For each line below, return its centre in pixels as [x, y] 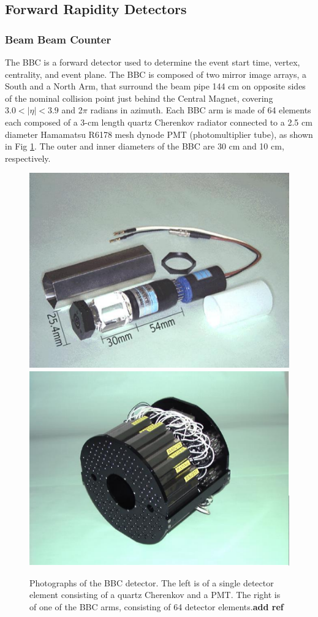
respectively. [28, 158]
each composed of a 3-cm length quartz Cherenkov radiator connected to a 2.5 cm [159, 122]
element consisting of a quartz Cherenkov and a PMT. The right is [155, 595]
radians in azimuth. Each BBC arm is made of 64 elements [201, 110]
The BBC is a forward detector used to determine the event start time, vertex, [153, 62]
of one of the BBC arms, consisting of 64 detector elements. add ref [157, 606]
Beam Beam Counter [58, 39]
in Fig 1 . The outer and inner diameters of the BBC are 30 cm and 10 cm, [145, 146]
